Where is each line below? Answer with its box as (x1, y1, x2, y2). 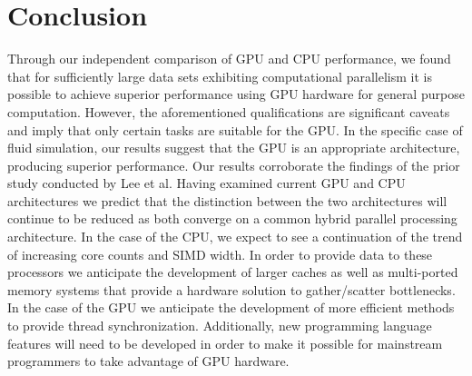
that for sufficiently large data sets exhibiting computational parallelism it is (7, 66, 432, 85)
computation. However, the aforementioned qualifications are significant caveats (7, 102, 450, 121)
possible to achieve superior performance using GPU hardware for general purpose (7, 84, 465, 104)
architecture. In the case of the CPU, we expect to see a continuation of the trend (7, 227, 463, 246)
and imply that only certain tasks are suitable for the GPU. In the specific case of (7, 120, 463, 139)
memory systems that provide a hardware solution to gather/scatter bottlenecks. (7, 280, 456, 299)
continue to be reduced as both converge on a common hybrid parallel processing (7, 209, 457, 228)
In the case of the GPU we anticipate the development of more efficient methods (7, 298, 455, 317)
